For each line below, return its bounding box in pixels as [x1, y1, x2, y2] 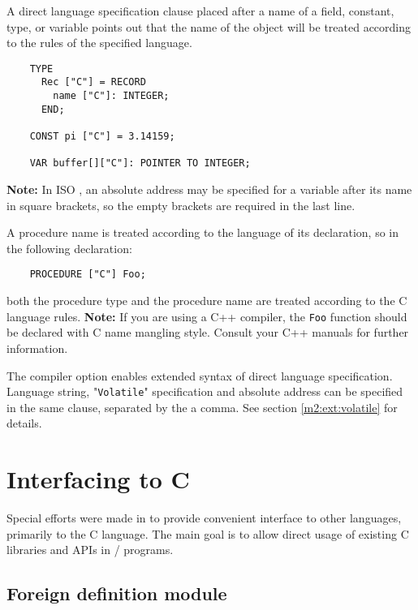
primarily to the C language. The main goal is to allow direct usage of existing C [6, 525, 409, 542]
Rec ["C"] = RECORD [41, 76, 146, 88]
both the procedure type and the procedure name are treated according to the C [6, 292, 407, 309]
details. [6, 415, 42, 432]
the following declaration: [6, 239, 132, 256]
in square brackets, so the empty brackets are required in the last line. [6, 196, 356, 213]
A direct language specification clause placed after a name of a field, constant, [6, 2, 394, 19]
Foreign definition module [6, 581, 227, 606]
